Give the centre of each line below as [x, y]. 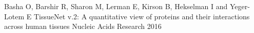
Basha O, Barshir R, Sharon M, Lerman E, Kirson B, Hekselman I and [116, 6]
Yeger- [240, 6]
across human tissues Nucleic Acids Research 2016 [83, 26]
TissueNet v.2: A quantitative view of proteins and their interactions [142, 16]
